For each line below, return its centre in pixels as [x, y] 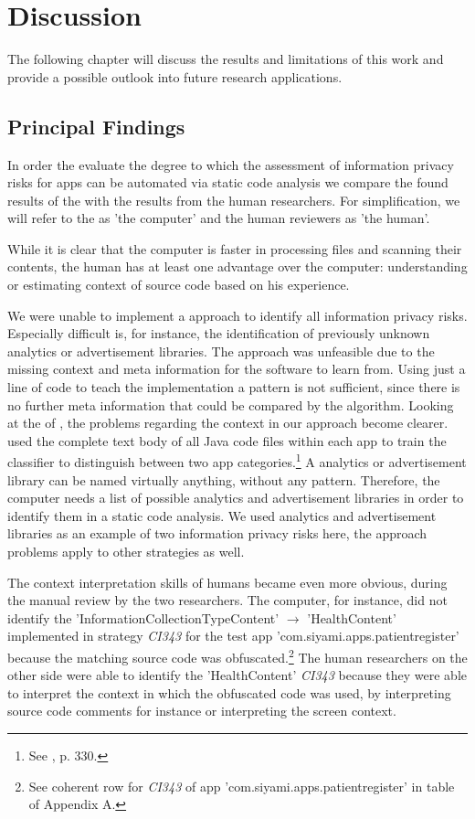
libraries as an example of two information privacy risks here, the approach [217, 533]
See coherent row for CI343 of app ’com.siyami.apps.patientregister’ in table [242, 786]
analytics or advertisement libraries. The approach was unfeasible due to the [221, 351]
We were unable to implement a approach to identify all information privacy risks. [237, 315]
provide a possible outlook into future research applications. [175, 76]
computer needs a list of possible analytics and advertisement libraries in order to [236, 498]
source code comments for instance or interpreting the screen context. [202, 711]
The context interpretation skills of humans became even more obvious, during [227, 582]
